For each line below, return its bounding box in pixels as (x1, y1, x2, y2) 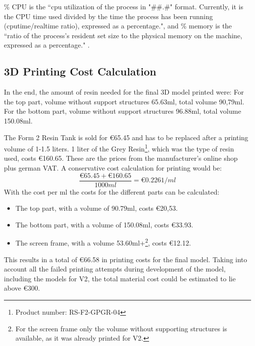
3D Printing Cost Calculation (4, 64, 156, 79)
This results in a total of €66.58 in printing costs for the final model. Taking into (4, 254, 247, 264)
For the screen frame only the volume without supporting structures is (15, 323, 228, 333)
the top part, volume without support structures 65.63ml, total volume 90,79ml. (4, 96, 245, 106)
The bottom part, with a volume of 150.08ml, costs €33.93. (15, 219, 193, 229)
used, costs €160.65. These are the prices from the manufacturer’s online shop (4, 153, 238, 163)
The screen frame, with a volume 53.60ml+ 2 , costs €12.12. (15, 236, 191, 248)
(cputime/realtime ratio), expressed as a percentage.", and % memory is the (4, 21, 232, 31)
